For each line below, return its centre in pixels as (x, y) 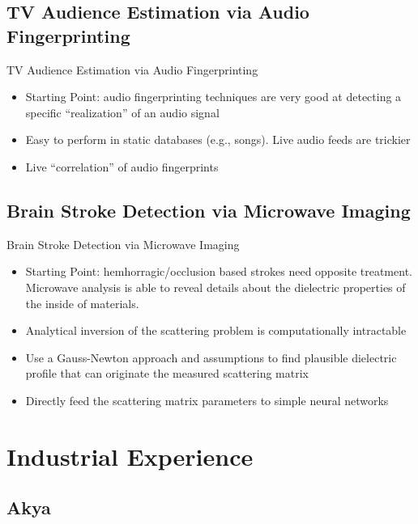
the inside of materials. (82, 303)
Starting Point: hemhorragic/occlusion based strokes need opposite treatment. (219, 271)
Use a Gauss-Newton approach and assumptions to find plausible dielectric (211, 357)
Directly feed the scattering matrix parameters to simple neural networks (207, 400)
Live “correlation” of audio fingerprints (122, 166)
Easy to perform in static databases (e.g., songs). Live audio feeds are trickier (218, 139)
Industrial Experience (130, 456)
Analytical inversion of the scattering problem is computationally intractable (216, 330)
